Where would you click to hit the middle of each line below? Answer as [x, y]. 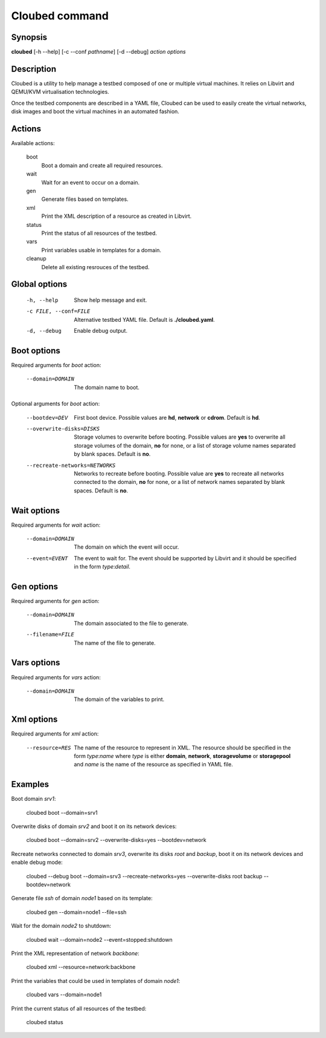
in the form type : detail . [102, 567]
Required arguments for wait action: [56, 525]
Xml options [34, 720]
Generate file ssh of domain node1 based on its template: [82, 898]
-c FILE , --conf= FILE [58, 311]
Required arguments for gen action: [55, 601]
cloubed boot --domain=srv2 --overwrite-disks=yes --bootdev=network [116, 840]
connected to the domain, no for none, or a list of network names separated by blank [180, 482]
